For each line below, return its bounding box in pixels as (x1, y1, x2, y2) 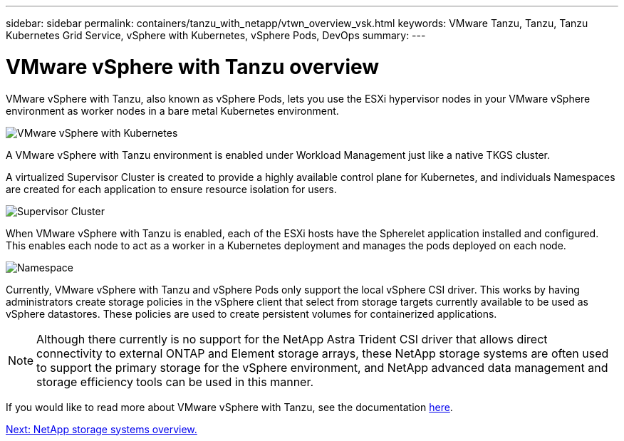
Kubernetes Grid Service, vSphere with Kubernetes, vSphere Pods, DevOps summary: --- (6, 29, 426, 41)
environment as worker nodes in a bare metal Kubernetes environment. (6, 104, 339, 117)
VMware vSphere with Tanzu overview (6, 54, 380, 79)
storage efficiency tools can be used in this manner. (36, 374, 314, 389)
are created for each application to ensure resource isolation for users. (6, 182, 337, 195)
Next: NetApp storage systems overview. (6, 422, 197, 435)
